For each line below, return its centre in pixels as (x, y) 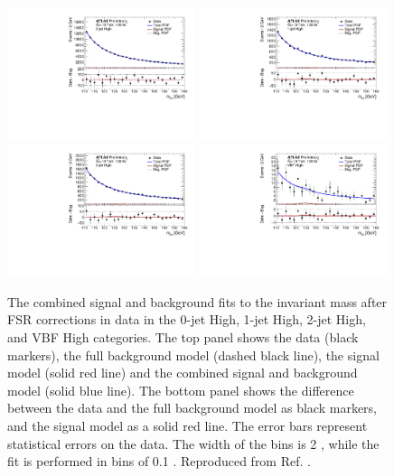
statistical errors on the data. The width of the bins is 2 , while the (193, 443)
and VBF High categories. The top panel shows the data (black (183, 337)
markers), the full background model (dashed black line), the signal (193, 355)
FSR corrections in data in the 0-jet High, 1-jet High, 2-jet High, (187, 319)
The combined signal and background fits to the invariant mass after (197, 301)
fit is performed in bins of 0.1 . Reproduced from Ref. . (159, 461)
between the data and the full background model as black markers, (192, 408)
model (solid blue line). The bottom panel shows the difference (181, 390)
